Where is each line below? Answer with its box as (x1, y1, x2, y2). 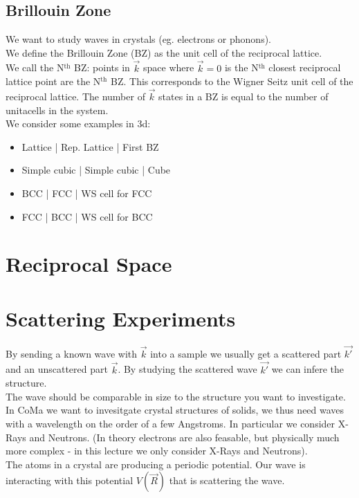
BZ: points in (74, 60, 130, 75)
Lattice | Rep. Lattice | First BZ (21, 139, 159, 154)
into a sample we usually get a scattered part (150, 346, 342, 360)
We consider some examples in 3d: (6, 116, 151, 131)
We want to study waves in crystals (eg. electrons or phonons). (6, 32, 271, 46)
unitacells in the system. (6, 102, 109, 117)
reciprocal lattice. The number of (6, 89, 145, 104)
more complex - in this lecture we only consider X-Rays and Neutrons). (6, 443, 308, 458)
